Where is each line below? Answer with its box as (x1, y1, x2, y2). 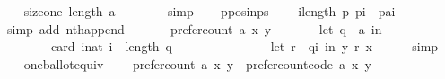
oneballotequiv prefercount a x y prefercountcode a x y (23, 54, 371, 73)
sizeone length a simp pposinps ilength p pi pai (23, 2, 396, 20)
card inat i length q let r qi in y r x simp (50, 37, 439, 56)
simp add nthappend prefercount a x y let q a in (6, 19, 382, 38)
